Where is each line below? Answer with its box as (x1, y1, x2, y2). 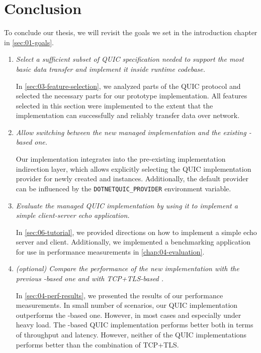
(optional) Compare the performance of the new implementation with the (16, 263, 239, 274)
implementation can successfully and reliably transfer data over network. (16, 110, 240, 121)
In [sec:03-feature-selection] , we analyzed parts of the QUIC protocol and (16, 80, 241, 91)
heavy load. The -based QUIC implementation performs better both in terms (16, 319, 253, 330)
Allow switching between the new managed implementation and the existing (16, 127, 246, 137)
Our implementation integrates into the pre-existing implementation (16, 154, 226, 164)
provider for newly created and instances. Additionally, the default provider (16, 173, 248, 184)
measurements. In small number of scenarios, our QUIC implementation (16, 300, 238, 310)
